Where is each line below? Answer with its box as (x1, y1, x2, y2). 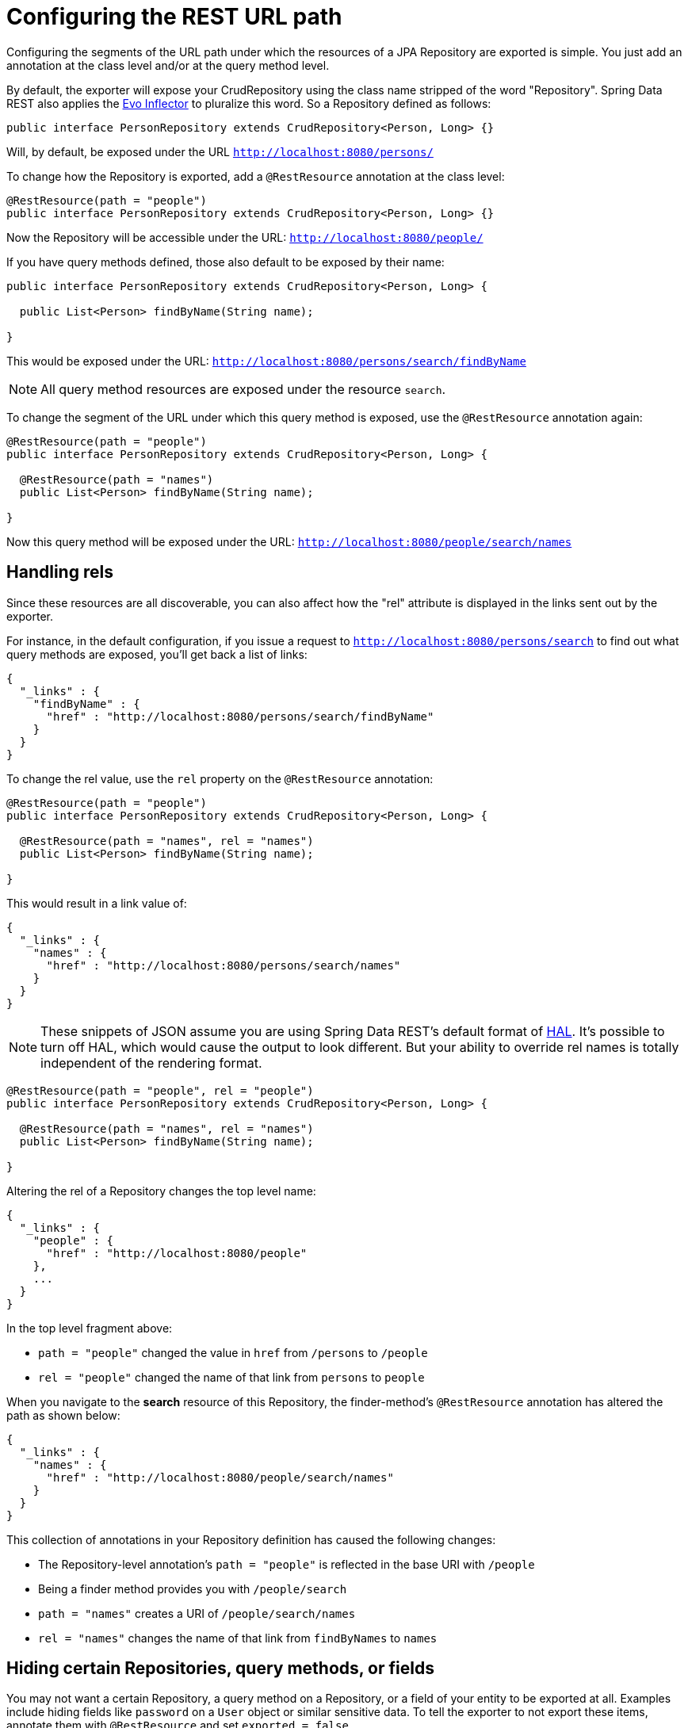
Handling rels (6, 562, 113, 583)
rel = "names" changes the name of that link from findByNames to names (38, 1631, 438, 1645)
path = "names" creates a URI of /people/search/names (38, 1606, 356, 1620)
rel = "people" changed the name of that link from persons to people (38, 1370, 425, 1384)
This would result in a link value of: (6, 896, 187, 910)
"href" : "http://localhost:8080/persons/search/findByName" (46, 709, 434, 723)
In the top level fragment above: (6, 1321, 173, 1335)
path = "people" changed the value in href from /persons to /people (38, 1345, 428, 1359)
